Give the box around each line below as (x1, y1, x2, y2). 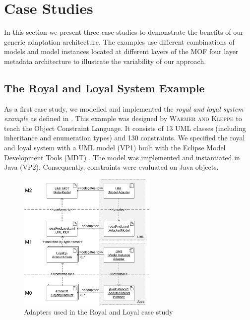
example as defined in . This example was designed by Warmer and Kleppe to (4, 113, 242, 124)
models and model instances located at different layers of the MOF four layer (4, 46, 239, 57)
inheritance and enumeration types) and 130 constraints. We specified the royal (4, 132, 245, 143)
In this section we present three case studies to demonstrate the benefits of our (4, 27, 244, 37)
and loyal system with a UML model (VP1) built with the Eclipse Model (4, 142, 226, 153)
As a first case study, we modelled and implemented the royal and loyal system (4, 103, 244, 114)
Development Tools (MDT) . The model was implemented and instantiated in (4, 152, 240, 162)
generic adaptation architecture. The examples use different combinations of (4, 36, 235, 47)
